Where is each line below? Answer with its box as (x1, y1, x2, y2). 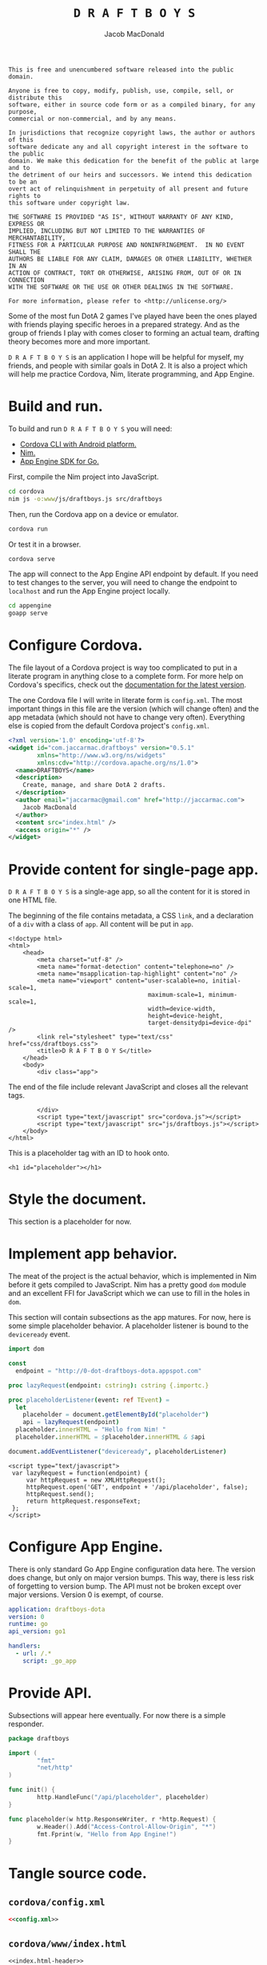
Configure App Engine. (8, 1537, 164, 1555)
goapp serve (8, 609, 48, 618)
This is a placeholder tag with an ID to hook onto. (8, 1148, 170, 1158)
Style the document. (8, 1190, 147, 1208)
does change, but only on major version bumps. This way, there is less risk (8, 1572, 254, 1582)
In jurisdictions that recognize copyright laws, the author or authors (8, 128, 256, 137)
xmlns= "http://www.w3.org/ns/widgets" (37, 751, 166, 759)
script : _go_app (22, 1656, 78, 1664)
